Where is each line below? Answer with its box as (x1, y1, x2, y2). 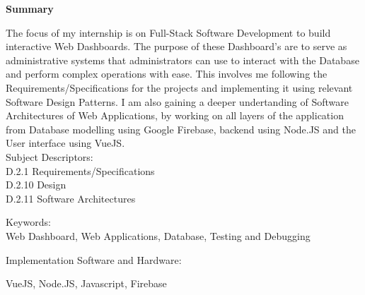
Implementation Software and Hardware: (6, 252, 182, 267)
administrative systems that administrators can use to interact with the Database (6, 52, 359, 67)
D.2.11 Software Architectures (6, 191, 136, 205)
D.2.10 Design (6, 177, 66, 192)
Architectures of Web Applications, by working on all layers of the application (6, 108, 344, 123)
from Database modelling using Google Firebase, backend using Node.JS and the (6, 121, 356, 136)
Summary (6, 1, 54, 16)
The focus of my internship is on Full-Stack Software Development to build (6, 25, 331, 40)
